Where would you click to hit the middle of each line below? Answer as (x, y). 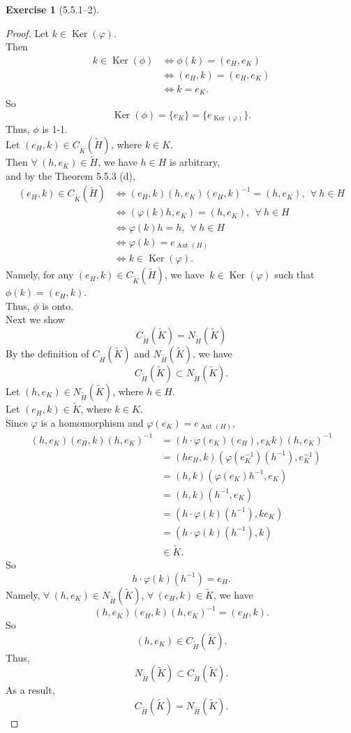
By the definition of (47, 353)
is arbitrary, (195, 162)
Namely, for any (40, 275)
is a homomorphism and (92, 422)
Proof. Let (27, 33)
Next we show (35, 319)
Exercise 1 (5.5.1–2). (53, 9)
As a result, (30, 690)
